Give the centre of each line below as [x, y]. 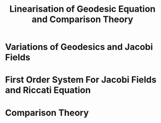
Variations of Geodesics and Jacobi [79, 47]
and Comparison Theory [82, 19]
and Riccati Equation [48, 90]
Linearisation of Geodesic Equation [82, 9]
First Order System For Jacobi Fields [81, 80]
